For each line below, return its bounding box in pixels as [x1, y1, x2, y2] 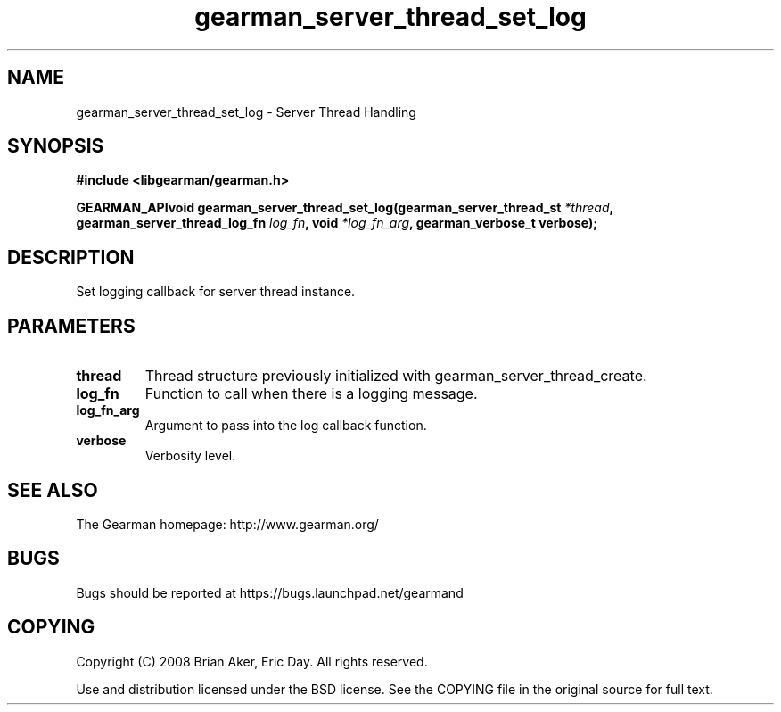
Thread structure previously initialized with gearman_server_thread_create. [144, 367, 647, 385]
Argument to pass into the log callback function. [144, 418, 427, 434]
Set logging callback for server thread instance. [76, 284, 356, 300]
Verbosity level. [144, 448, 236, 464]
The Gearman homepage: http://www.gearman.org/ [76, 516, 379, 532]
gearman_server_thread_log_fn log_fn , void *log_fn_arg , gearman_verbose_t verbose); [76, 215, 598, 231]
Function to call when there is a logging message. [144, 385, 478, 403]
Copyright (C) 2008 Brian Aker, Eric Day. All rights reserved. [76, 653, 428, 669]
